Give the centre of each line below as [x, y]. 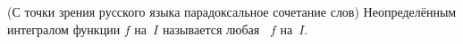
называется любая [211, 29]
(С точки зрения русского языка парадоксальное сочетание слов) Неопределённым [232, 11]
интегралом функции [64, 29]
